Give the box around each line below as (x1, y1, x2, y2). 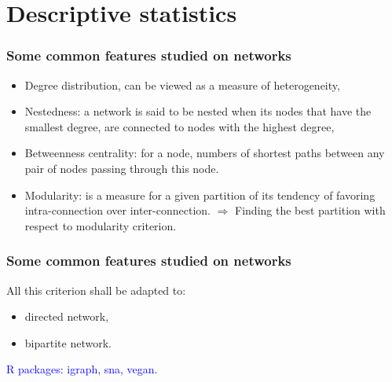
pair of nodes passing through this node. (24, 160, 219, 176)
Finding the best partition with (235, 202, 386, 219)
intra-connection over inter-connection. (24, 202, 211, 219)
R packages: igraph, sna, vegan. (6, 361, 158, 377)
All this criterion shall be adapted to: (6, 281, 186, 298)
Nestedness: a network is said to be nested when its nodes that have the (24, 103, 372, 119)
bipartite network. (24, 334, 112, 351)
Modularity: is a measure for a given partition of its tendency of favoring (24, 186, 376, 203)
